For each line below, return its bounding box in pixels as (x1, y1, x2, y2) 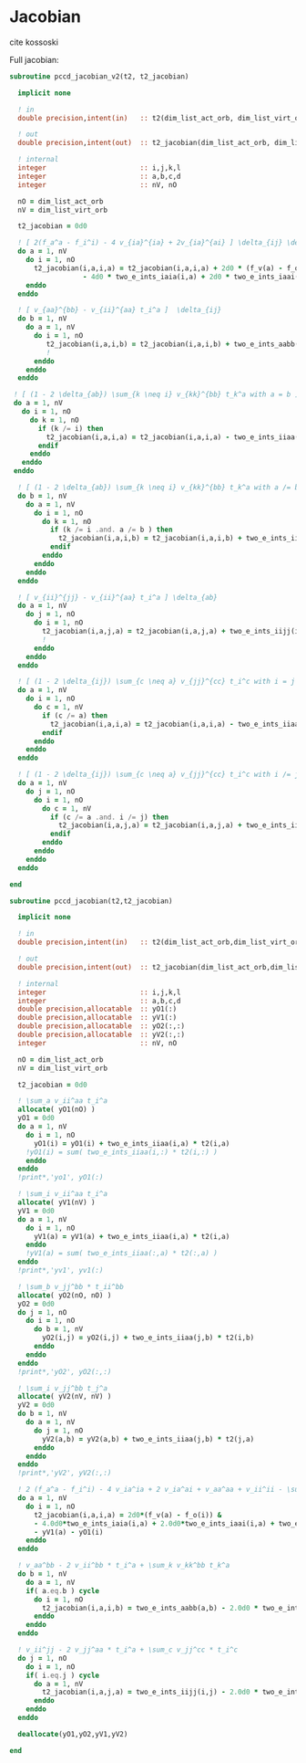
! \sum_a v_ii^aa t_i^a (17, 1097, 107, 1106)
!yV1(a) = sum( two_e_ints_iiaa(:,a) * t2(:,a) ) (25, 1249, 219, 1258)
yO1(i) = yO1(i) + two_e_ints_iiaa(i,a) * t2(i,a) (33, 1139, 230, 1148)
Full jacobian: (9, 54, 59, 65)
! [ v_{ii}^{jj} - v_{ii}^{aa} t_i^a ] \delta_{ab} (17, 593, 219, 602)
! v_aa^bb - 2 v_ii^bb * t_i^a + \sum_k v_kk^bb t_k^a (17, 1561, 230, 1570)
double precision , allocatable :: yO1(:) (17, 1004, 178, 1014)
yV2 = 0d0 (17, 1401, 55, 1410)
